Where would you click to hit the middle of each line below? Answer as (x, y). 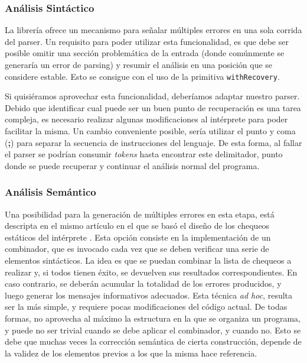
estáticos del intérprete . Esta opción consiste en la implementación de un (138, 237)
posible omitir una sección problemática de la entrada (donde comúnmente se (145, 53)
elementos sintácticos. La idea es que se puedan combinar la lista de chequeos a (148, 260)
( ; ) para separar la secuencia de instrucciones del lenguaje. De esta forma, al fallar (153, 142)
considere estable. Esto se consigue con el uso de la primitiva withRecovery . (142, 76)
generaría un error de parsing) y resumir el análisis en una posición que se (139, 64)
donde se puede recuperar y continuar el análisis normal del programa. (132, 165)
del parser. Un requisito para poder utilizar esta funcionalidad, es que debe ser (147, 41)
